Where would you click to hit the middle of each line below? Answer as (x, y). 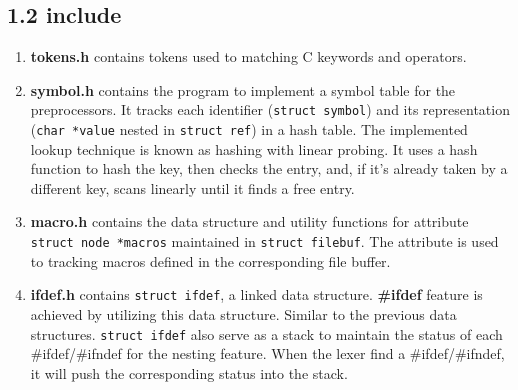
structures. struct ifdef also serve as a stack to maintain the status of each (266, 333)
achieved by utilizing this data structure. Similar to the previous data (243, 313)
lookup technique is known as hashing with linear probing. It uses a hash (254, 148)
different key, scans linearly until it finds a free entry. (192, 187)
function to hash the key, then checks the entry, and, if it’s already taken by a (269, 168)
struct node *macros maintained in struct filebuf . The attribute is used (264, 241)
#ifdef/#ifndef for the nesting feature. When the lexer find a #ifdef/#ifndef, (267, 353)
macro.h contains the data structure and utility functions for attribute (249, 221)
